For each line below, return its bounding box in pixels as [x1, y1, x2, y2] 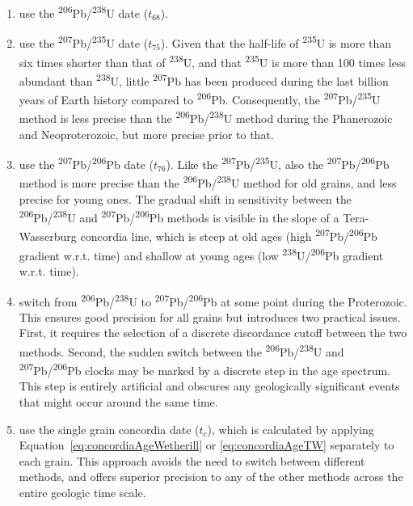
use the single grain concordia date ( [19, 420, 200, 437]
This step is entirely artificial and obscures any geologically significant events [19, 377, 400, 394]
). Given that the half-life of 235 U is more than [160, 32, 392, 51]
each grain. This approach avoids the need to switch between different [19, 452, 365, 469]
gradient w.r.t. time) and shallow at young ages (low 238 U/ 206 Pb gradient [19, 244, 384, 264]
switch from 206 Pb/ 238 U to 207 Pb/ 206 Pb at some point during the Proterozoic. [19, 290, 407, 310]
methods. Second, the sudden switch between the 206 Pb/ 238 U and [19, 340, 344, 360]
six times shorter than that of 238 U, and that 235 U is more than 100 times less [19, 51, 406, 70]
